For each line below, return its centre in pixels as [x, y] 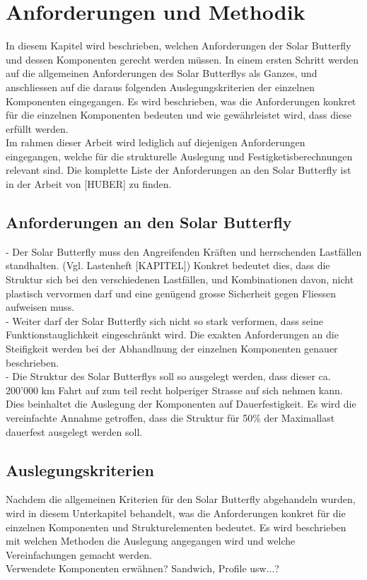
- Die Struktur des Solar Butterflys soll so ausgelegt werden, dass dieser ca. [168, 376]
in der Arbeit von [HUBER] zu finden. [89, 184]
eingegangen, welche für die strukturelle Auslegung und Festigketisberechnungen [179, 156]
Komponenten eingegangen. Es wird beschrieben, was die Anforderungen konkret [181, 101]
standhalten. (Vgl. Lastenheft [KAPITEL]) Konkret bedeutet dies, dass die [168, 265]
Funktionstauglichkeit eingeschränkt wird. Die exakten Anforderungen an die [172, 335]
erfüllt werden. [37, 128]
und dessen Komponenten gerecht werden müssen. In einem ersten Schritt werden [182, 59]
